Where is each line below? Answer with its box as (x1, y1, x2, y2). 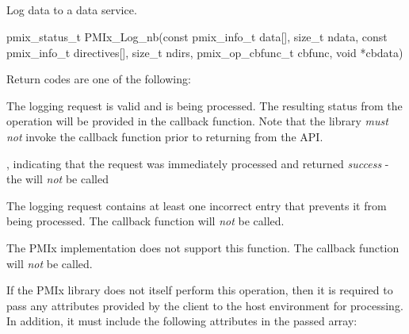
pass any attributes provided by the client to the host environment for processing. (6, 297, 403, 313)
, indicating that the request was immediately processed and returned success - (6, 155, 389, 171)
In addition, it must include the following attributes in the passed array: (6, 313, 357, 329)
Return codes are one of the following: (6, 71, 191, 87)
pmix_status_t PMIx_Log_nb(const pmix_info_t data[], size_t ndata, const (6, 28, 388, 44)
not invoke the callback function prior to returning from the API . (6, 128, 323, 144)
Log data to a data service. (6, 2, 137, 18)
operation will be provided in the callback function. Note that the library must (6, 113, 388, 129)
